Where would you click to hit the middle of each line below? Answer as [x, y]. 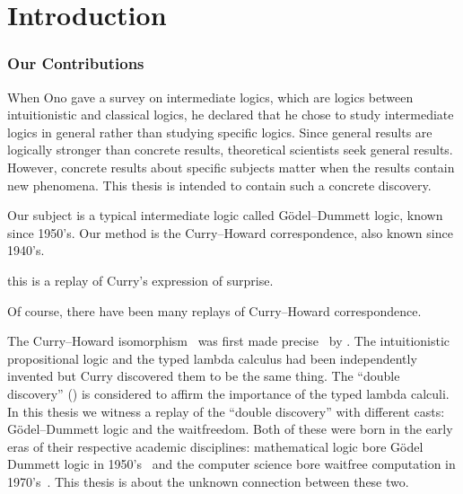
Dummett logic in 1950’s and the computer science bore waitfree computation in [231, 464]
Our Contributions [76, 63]
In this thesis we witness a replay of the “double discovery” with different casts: [226, 411]
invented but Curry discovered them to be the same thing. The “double [204, 376]
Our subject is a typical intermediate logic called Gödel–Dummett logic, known [225, 215]
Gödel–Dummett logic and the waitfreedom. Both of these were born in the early [230, 429]
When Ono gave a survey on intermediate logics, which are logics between [210, 97]
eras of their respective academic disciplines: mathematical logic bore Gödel [215, 446]
